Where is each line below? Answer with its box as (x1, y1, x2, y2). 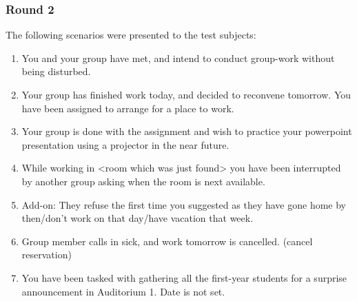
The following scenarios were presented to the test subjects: (6, 28, 256, 42)
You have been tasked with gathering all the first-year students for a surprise (21, 270, 347, 284)
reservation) (21, 247, 72, 262)
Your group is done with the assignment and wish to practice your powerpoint (21, 124, 352, 138)
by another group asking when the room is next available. (21, 174, 265, 188)
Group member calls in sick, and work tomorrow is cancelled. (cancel (21, 233, 313, 248)
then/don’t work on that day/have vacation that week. (21, 211, 254, 225)
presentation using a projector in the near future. (21, 137, 229, 152)
